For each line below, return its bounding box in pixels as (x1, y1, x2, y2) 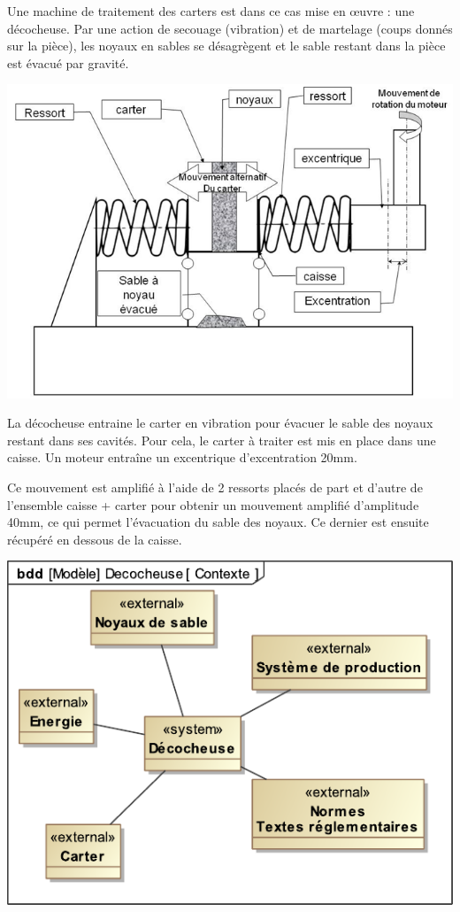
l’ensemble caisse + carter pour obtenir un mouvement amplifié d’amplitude (7, 495, 419, 514)
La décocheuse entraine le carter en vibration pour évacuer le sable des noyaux (7, 413, 433, 432)
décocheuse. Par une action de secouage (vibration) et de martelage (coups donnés (7, 19, 453, 37)
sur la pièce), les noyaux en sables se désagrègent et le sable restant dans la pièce (7, 36, 446, 55)
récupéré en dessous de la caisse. (7, 529, 182, 548)
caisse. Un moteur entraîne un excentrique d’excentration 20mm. (7, 448, 357, 467)
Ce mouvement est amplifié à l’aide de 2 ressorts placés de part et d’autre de (7, 478, 423, 497)
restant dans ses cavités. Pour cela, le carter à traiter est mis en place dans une (7, 430, 436, 449)
